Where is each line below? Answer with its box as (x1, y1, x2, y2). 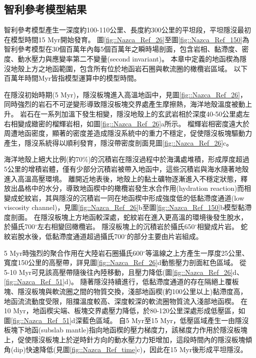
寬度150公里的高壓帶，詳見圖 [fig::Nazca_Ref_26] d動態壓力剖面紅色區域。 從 (4, 257, 247, 268)
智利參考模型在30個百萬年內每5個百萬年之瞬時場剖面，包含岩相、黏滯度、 (4, 44, 242, 54)
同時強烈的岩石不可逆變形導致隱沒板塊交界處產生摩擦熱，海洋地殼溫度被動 (4, 99, 245, 109)
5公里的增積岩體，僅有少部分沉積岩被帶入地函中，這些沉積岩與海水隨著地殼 (4, 163, 249, 174)
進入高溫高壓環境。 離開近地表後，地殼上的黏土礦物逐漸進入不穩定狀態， (4, 173, 241, 183)
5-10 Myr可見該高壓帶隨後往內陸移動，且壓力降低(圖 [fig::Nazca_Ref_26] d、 (4, 267, 244, 277)
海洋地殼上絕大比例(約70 (4, 154, 83, 164)
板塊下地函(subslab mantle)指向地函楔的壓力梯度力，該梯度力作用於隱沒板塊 (4, 325, 248, 335)
